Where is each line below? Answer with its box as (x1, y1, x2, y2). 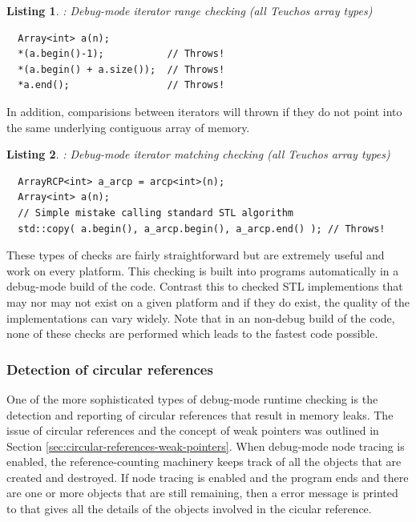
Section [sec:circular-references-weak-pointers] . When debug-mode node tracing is (6, 437, 405, 454)
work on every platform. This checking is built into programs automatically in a (6, 262, 399, 279)
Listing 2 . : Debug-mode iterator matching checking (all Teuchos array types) (6, 146, 390, 163)
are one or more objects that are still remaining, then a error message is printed (6, 484, 398, 501)
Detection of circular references (6, 359, 213, 379)
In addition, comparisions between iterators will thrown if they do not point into (6, 102, 402, 119)
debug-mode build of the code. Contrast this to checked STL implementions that (6, 278, 403, 295)
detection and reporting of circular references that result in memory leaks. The (6, 406, 394, 423)
